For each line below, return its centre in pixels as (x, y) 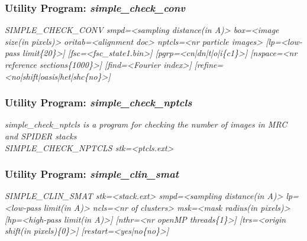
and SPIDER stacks (41, 136)
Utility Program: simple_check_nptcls (98, 102)
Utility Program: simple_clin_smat (92, 174)
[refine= (209, 64)
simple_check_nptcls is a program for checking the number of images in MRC (146, 124)
